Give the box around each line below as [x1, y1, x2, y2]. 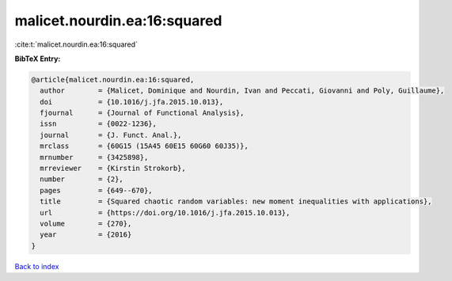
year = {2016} [40, 230, 132, 239]
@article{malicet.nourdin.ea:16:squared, [31, 75, 195, 84]
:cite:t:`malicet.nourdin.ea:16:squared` [14, 40, 139, 49]
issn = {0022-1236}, [40, 120, 158, 128]
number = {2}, [40, 175, 124, 184]
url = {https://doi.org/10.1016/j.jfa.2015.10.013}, [40, 208, 291, 217]
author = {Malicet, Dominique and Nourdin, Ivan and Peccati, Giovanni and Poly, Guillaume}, [40, 86, 445, 95]
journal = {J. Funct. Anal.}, [40, 131, 182, 139]
